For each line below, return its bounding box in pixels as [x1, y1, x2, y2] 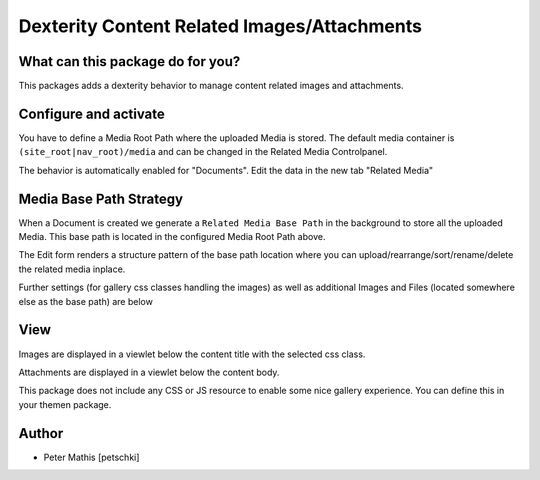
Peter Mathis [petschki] [43, 451, 140, 463]
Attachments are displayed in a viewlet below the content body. [18, 366, 280, 378]
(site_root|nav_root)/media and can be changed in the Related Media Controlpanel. [18, 146, 388, 158]
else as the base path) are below [18, 295, 154, 307]
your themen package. [18, 398, 112, 410]
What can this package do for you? [18, 53, 241, 70]
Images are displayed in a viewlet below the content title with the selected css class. [18, 348, 366, 360]
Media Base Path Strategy [18, 190, 184, 207]
